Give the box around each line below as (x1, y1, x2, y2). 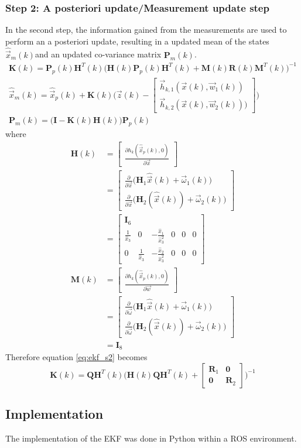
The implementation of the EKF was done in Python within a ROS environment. (5, 432, 297, 444)
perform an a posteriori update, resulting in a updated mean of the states (5, 35, 269, 47)
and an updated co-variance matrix (35, 48, 162, 60)
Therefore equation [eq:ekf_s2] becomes (5, 351, 148, 363)
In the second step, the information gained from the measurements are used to (5, 23, 287, 36)
